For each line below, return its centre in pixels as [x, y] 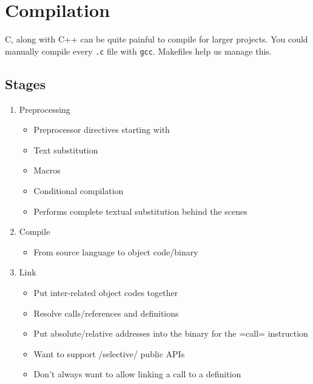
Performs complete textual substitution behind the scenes [140, 211]
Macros [47, 170]
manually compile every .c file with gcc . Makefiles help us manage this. [138, 51]
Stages [25, 83]
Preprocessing [45, 109]
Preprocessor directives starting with [102, 130]
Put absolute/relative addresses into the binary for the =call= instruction [171, 333]
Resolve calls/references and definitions [106, 313]
